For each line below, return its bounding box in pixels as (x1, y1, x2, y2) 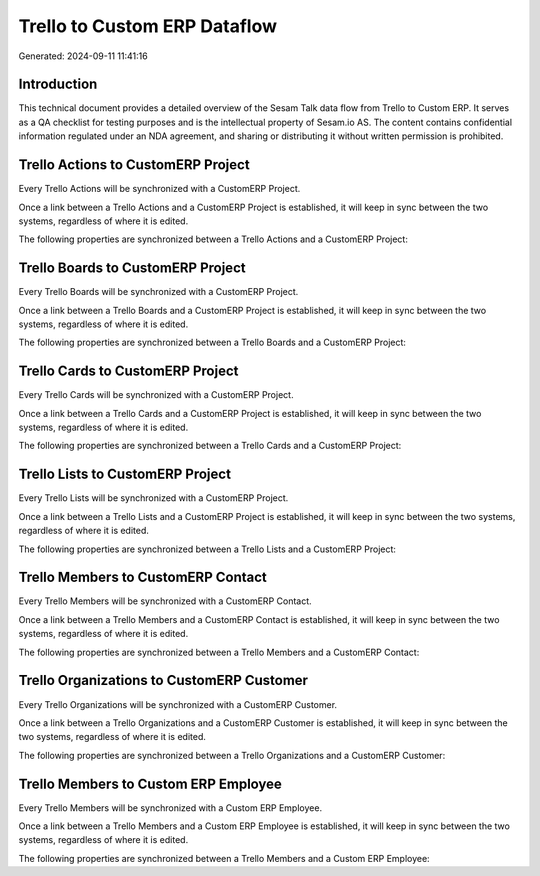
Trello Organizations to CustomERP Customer (18, 672, 309, 689)
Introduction (18, 76, 98, 93)
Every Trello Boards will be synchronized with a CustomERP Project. (18, 286, 299, 298)
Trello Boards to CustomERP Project (18, 260, 246, 277)
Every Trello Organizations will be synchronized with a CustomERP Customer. (18, 698, 338, 710)
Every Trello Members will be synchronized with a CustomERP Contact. (18, 595, 312, 607)
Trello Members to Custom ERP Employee (18, 775, 282, 792)
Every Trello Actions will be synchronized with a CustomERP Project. (18, 183, 301, 195)
